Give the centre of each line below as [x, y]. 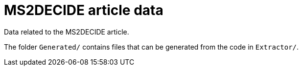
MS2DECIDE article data [84, 10]
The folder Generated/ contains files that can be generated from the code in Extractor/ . [151, 47]
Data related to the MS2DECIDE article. [67, 32]
